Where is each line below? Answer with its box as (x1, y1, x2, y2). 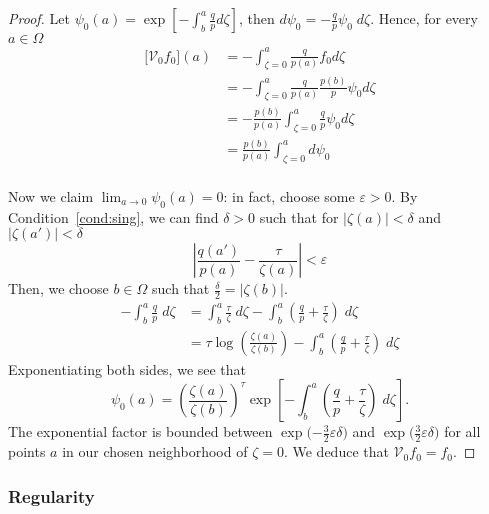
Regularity (8, 483, 95, 508)
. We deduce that (283, 441, 389, 462)
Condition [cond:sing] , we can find (8, 206, 219, 227)
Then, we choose (8, 278, 109, 299)
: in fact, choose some (223, 185, 355, 206)
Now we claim (8, 185, 94, 206)
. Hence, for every (370, 8, 478, 28)
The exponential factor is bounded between (8, 421, 273, 442)
